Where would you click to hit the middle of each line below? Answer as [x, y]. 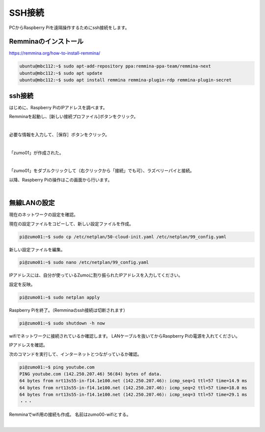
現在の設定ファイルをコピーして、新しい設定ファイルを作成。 [71, 223]
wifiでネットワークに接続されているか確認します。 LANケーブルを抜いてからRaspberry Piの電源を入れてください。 [125, 336]
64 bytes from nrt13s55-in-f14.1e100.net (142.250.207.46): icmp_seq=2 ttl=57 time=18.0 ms [133, 388]
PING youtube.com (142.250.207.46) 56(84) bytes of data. [91, 374]
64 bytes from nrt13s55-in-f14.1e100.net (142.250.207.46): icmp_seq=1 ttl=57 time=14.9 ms [133, 381]
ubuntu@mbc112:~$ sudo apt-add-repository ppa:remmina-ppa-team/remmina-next [115, 66]
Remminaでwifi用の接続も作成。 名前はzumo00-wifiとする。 [70, 414]
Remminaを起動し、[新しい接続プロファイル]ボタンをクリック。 [74, 117]
